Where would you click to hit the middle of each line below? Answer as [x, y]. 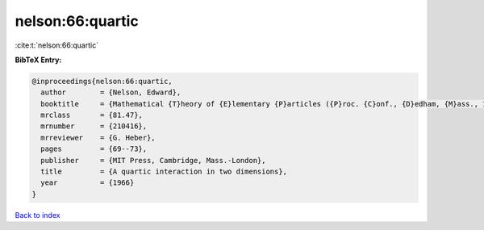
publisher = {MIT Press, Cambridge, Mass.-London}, [153, 160]
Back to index [38, 215]
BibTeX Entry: [38, 60]
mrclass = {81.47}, [92, 115]
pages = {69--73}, [94, 149]
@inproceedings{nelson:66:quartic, [102, 81]
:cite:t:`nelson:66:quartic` [57, 45]
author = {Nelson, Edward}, [111, 92]
